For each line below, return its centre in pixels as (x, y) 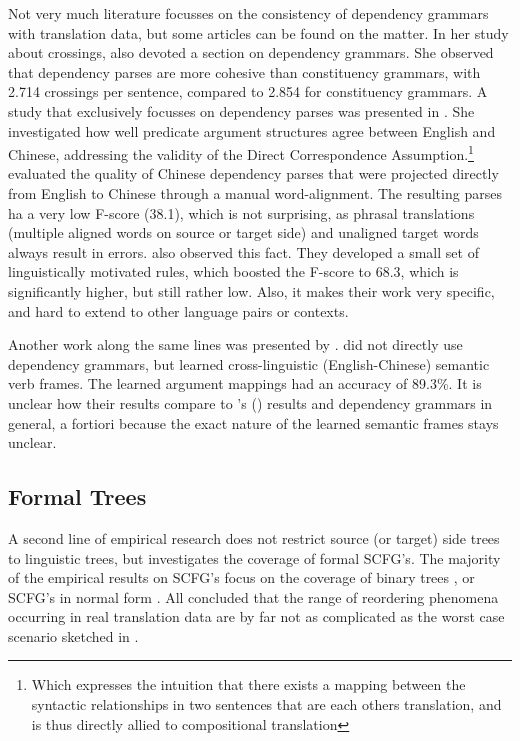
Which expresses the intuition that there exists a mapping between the (248, 684)
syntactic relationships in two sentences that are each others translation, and (266, 704)
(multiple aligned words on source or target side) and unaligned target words (243, 232)
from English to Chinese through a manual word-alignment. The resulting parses (255, 193)
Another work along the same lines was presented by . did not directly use (235, 344)
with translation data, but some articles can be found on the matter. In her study (258, 32)
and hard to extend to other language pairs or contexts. (178, 310)
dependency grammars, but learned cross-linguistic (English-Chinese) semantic (249, 363)
